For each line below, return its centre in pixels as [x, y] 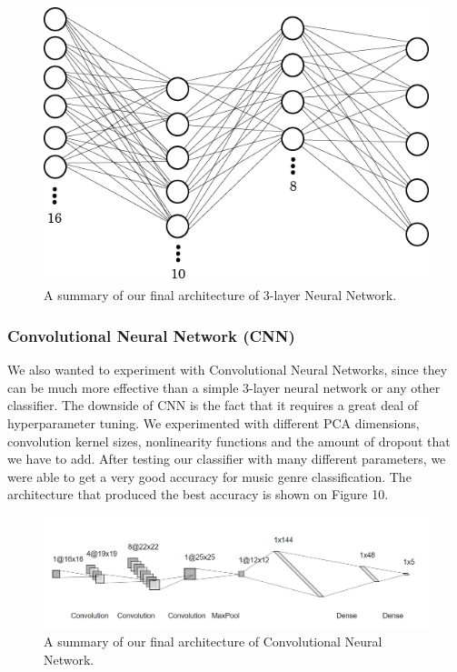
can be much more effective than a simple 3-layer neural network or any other [224, 387]
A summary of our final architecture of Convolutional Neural [213, 642]
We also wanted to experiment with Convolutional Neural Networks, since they [228, 370]
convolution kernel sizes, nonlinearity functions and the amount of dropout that [229, 441]
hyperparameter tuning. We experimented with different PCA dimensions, [214, 423]
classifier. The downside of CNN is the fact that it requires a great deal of [213, 405]
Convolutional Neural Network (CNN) [151, 335]
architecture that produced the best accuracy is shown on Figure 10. [198, 494]
